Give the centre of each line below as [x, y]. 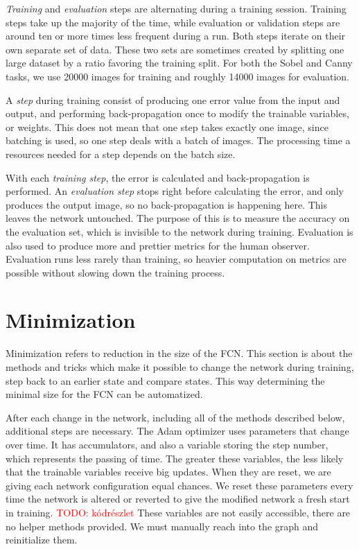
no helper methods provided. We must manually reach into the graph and [162, 526]
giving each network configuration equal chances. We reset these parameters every [179, 485]
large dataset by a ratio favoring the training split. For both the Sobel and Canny [179, 63]
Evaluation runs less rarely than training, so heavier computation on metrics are [176, 259]
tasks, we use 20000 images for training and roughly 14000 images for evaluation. [177, 76]
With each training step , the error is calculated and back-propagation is [158, 177]
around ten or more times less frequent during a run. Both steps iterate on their [176, 36]
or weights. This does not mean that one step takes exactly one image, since [167, 127]
